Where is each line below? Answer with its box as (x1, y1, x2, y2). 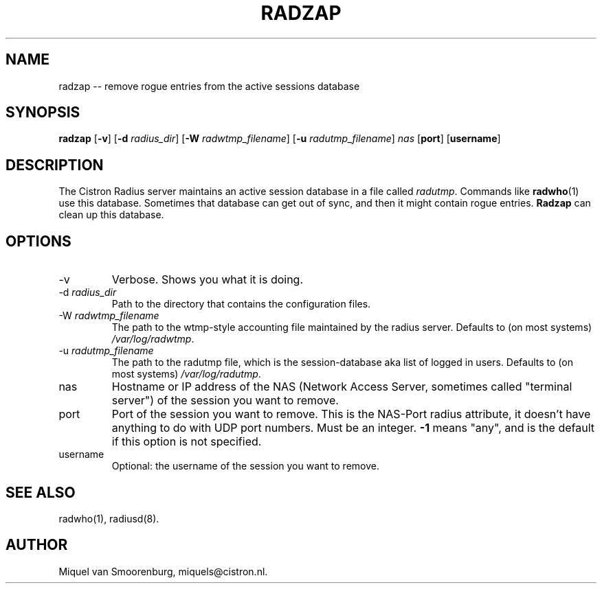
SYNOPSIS (5, 104, 80, 122)
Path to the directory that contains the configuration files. (111, 298, 371, 310)
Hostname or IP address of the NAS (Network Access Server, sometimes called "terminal (111, 380, 572, 394)
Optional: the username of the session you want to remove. (111, 460, 379, 472)
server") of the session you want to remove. (111, 393, 339, 408)
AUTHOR (5, 536, 68, 554)
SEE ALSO (5, 483, 76, 501)
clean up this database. (58, 209, 164, 221)
